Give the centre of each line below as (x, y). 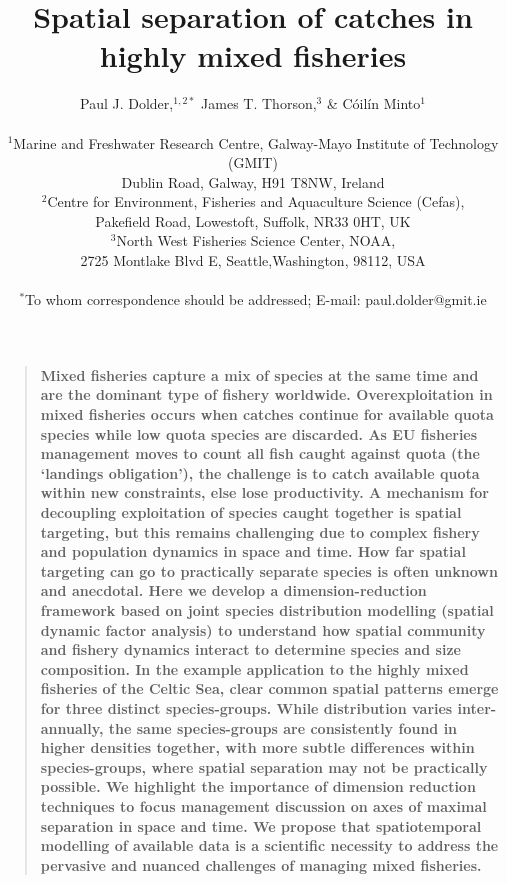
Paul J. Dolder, (127, 103)
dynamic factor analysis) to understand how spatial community (263, 629)
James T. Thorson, (259, 103)
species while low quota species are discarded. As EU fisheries (259, 433)
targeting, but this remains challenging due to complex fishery (260, 531)
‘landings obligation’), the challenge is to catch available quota (260, 472)
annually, (72, 727)
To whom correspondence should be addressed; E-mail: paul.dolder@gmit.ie (256, 299)
